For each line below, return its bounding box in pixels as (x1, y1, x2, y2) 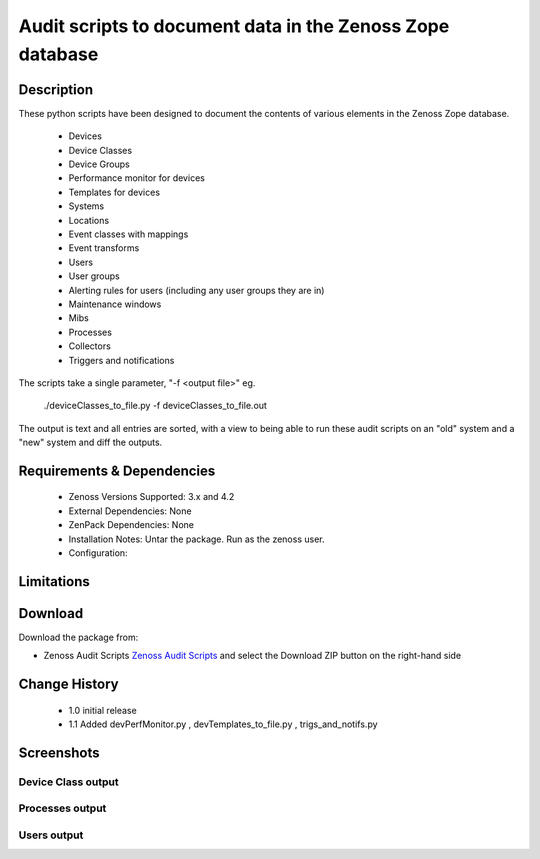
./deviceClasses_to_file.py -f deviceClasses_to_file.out (43, 400, 267, 412)
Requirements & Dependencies (18, 462, 216, 479)
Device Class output (18, 775, 119, 789)
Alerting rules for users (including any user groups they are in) (68, 284, 325, 296)
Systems (68, 200, 105, 212)
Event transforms (68, 242, 140, 254)
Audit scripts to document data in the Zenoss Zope (18, 15, 450, 37)
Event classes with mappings (68, 228, 189, 240)
